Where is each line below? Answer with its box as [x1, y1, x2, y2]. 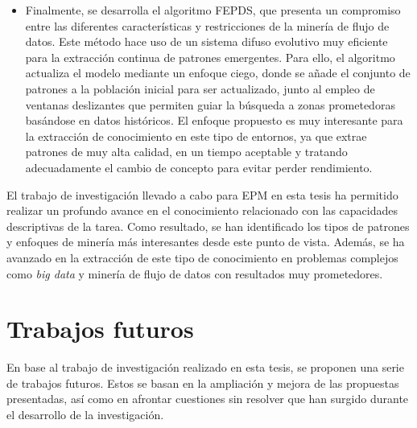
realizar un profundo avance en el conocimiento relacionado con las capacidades [6, 202, 398, 219]
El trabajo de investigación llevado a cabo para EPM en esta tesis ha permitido [6, 186, 398, 203]
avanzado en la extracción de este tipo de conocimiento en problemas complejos [6, 249, 398, 265]
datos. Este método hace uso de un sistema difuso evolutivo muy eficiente [25, 33, 388, 50]
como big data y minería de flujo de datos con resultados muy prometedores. [6, 265, 383, 282]
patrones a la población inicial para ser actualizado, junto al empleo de [25, 80, 375, 97]
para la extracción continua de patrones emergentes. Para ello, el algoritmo [25, 48, 395, 65]
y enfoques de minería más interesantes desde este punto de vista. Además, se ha [6, 233, 405, 250]
